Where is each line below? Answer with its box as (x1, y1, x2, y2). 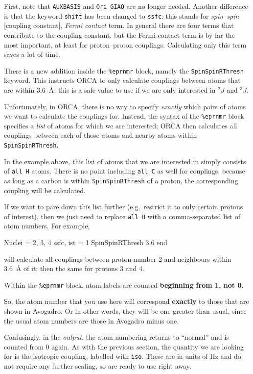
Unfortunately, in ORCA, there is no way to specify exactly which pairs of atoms (4, 101, 246, 111)
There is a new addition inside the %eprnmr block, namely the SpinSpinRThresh (4, 65, 244, 75)
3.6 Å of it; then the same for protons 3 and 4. (4, 263, 144, 274)
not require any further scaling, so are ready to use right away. (4, 361, 191, 371)
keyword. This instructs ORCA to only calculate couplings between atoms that (4, 75, 241, 85)
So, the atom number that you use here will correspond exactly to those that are (4, 296, 249, 306)
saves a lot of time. (4, 49, 61, 59)
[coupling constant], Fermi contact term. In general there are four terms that (4, 20, 234, 30)
